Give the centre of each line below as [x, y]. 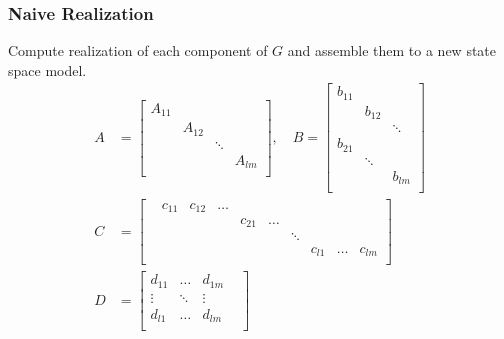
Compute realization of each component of [138, 50]
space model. [47, 69]
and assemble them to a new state [392, 50]
